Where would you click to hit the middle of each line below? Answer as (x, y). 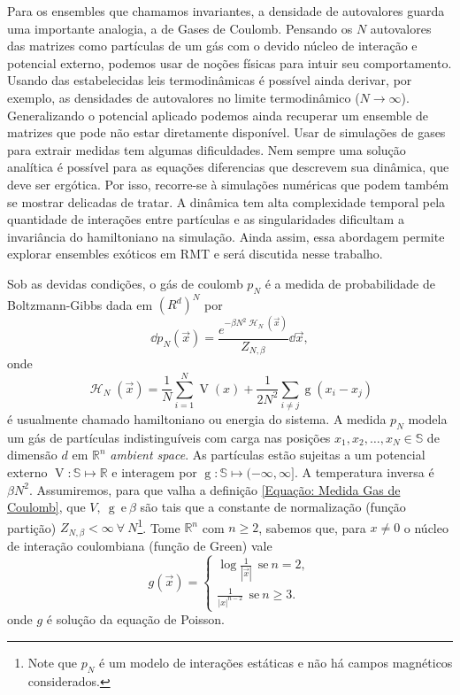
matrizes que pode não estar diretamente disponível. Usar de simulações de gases (226, 132)
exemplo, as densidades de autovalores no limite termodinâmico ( (184, 97)
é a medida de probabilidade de (350, 283)
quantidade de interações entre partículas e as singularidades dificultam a (206, 219)
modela (428, 418)
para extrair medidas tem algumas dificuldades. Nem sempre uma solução (207, 149)
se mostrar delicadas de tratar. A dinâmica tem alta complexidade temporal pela (226, 201)
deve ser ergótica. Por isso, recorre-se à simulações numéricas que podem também (228, 184)
